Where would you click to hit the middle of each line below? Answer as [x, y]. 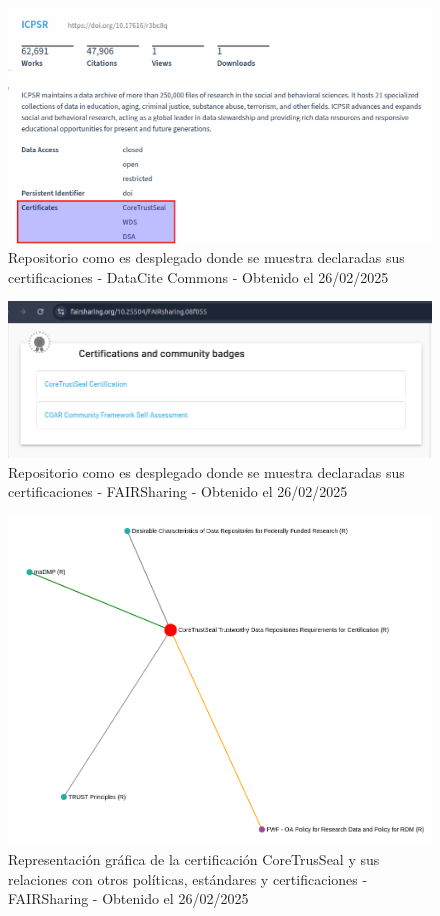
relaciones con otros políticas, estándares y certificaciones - [188, 878]
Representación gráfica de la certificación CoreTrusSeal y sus [194, 859]
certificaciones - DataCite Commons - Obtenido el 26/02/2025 [198, 276]
